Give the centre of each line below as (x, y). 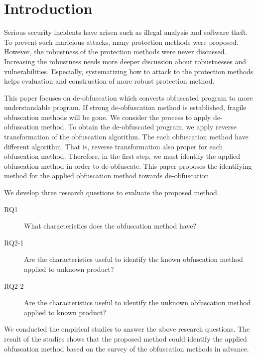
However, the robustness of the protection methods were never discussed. (115, 52)
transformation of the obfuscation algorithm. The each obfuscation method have (126, 137)
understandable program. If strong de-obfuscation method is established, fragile (125, 107)
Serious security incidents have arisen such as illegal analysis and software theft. (126, 32)
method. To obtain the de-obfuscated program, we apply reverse (139, 127)
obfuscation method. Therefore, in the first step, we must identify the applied (122, 156)
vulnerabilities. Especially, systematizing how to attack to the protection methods (129, 71)
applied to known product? (65, 312)
